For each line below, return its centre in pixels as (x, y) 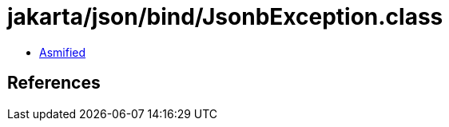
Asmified (63, 52)
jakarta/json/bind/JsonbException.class (225, 17)
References (54, 83)
